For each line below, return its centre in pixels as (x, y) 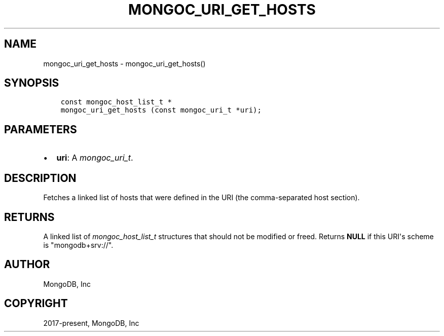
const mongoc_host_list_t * (116, 102)
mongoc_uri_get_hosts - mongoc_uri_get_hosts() (124, 63)
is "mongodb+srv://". (78, 245)
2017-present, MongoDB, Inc (91, 323)
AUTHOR (27, 265)
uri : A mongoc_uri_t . (95, 158)
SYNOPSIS (32, 83)
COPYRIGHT (36, 304)
